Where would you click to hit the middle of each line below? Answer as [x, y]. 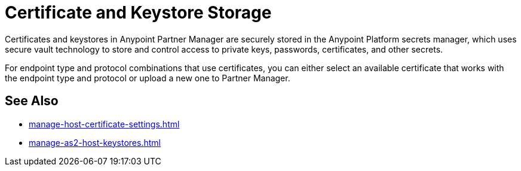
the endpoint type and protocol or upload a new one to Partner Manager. [148, 78]
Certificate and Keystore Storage [138, 13]
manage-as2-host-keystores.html [95, 142]
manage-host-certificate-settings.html [104, 124]
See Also [32, 101]
